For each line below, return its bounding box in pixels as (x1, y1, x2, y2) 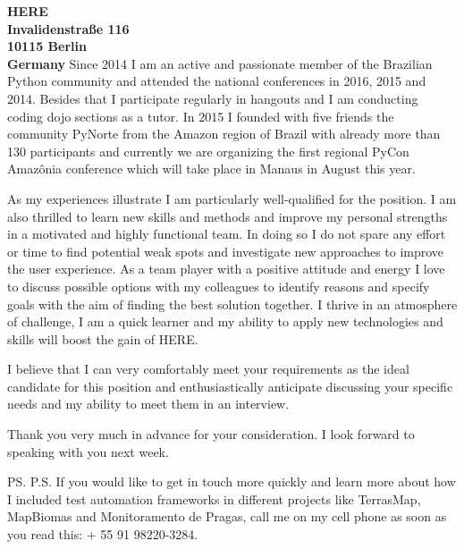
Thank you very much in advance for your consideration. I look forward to (7, 425, 415, 443)
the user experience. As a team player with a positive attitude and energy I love (7, 259, 445, 278)
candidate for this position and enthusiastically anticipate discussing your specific (7, 376, 453, 395)
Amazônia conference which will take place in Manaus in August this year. (7, 159, 416, 178)
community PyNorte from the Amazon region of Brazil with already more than (7, 124, 441, 143)
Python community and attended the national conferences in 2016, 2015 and (7, 72, 426, 90)
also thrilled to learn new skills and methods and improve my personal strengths (7, 207, 448, 225)
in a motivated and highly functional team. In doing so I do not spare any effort (7, 224, 446, 243)
